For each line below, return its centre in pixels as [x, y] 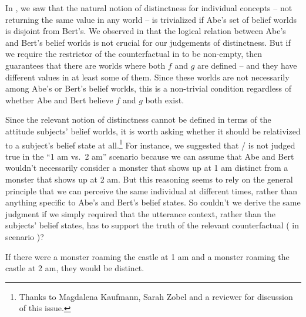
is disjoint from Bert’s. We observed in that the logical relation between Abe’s [146, 31]
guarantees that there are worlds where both [85, 65]
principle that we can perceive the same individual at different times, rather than [151, 190]
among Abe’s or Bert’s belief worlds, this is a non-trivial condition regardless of [149, 88]
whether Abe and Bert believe [59, 100]
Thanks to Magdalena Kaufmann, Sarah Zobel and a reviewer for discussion [156, 296]
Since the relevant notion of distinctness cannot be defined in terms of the [138, 119]
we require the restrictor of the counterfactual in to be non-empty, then [134, 54]
